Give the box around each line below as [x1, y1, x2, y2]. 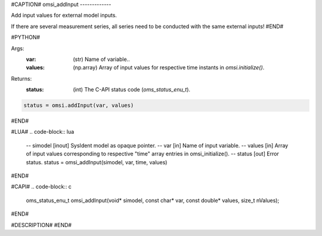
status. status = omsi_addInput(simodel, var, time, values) [26, 158, 168, 165]
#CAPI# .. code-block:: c [11, 183, 72, 191]
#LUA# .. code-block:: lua [11, 128, 75, 136]
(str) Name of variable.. [73, 56, 131, 63]
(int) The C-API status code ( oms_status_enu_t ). [73, 86, 191, 93]
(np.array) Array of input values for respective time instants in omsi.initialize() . [73, 64, 265, 71]
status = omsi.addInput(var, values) [23, 102, 134, 109]
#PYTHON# [11, 33, 41, 41]
